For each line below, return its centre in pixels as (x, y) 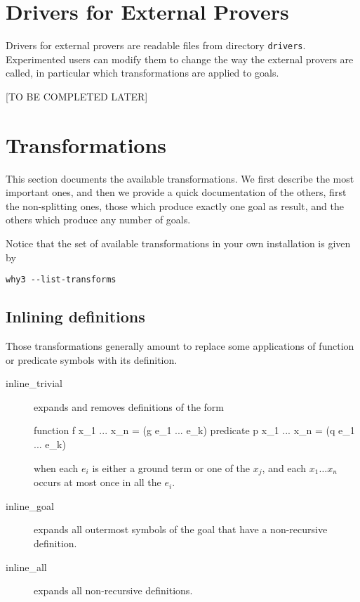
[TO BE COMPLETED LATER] (77, 96)
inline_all (26, 567)
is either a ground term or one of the (171, 467)
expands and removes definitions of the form (129, 406)
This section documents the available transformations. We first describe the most (180, 178)
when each (56, 467)
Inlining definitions (75, 316)
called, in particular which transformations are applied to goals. (142, 73)
